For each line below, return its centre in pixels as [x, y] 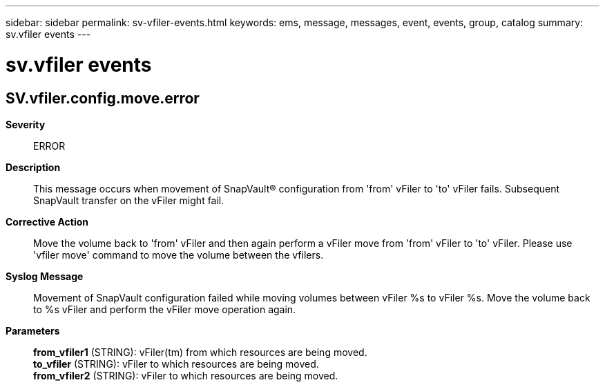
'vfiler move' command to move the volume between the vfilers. [179, 255]
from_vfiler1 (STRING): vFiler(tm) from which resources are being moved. [200, 352]
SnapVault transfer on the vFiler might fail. [129, 200]
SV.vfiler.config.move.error [103, 98]
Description [33, 167]
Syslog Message [45, 276]
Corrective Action [47, 221]
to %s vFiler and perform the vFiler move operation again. [165, 309]
